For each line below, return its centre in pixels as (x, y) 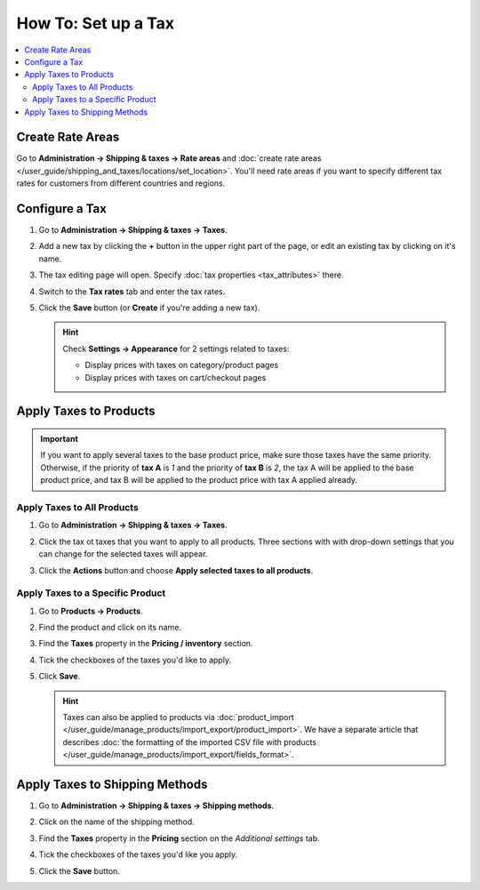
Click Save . (60, 677)
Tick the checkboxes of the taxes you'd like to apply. (135, 660)
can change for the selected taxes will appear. (123, 554)
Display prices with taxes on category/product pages (182, 365)
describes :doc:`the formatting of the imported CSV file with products (190, 742)
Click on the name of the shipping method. (116, 822)
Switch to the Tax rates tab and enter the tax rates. (132, 291)
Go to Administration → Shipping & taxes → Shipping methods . (156, 806)
